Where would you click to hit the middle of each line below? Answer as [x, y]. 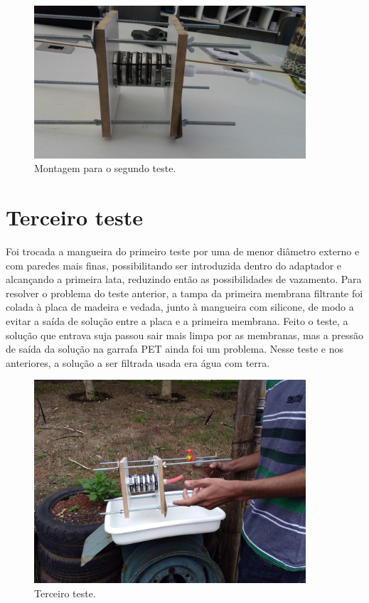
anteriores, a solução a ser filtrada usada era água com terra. [138, 362]
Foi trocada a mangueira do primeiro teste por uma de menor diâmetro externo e [183, 251]
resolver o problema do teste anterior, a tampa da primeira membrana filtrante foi [184, 293]
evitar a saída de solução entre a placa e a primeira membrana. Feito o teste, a [177, 320]
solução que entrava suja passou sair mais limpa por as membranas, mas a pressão [185, 335]
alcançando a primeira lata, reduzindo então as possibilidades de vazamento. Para [184, 279]
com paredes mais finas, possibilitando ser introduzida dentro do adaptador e [174, 265]
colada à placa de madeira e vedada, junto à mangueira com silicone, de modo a [180, 307]
